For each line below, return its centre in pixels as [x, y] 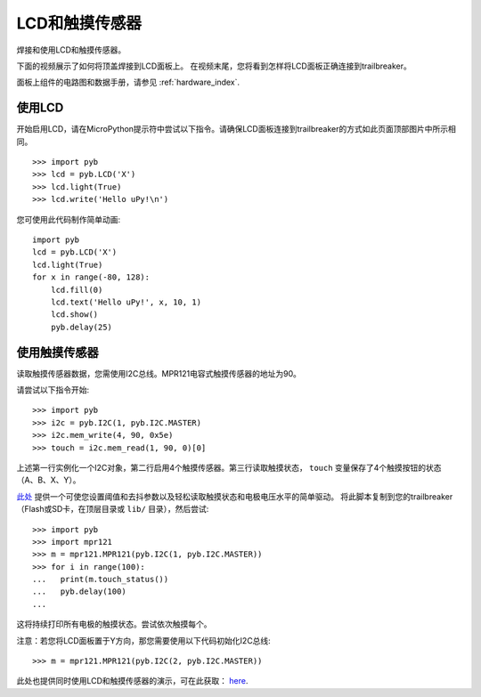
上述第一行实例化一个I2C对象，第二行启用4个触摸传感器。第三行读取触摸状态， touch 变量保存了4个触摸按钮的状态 [229, 467]
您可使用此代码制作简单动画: [69, 219]
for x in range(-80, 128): [91, 277]
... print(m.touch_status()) [101, 579]
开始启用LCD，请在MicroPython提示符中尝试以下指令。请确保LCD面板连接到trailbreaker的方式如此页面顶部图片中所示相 [236, 129]
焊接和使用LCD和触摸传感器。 [71, 50]
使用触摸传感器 [57, 352]
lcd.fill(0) [77, 290]
